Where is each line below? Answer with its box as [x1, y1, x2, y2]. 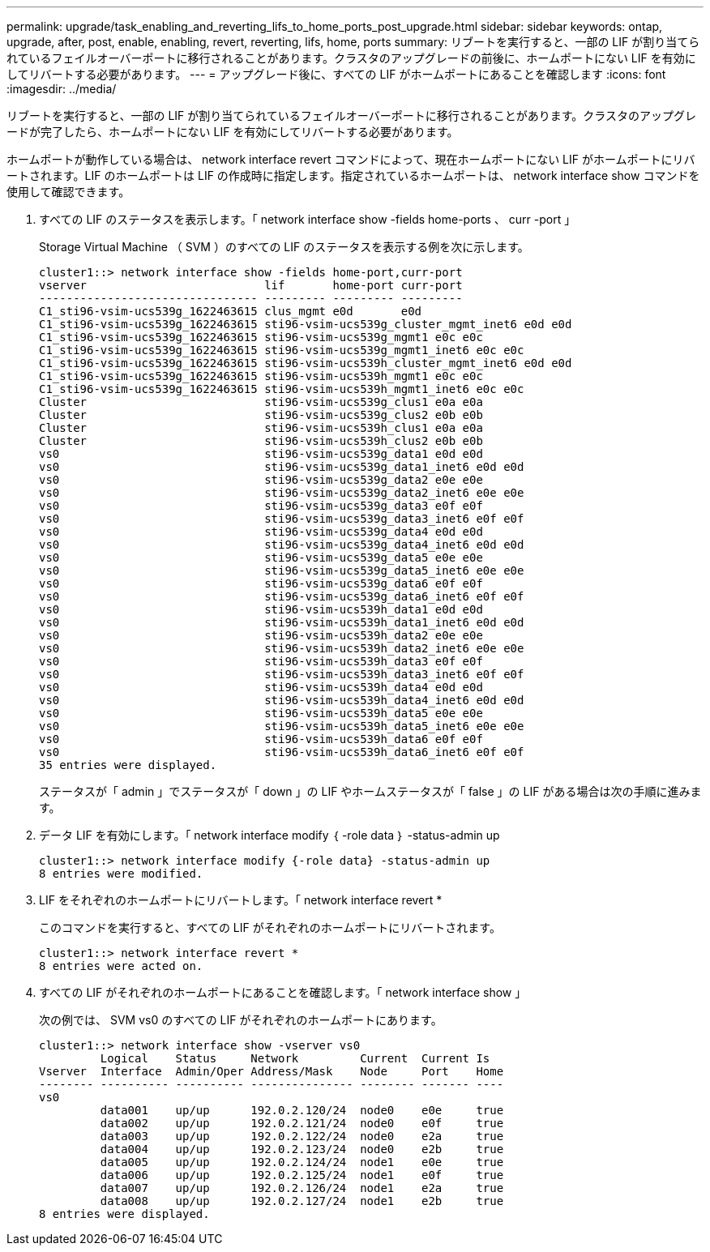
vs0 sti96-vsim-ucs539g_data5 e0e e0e [39, 551, 483, 564]
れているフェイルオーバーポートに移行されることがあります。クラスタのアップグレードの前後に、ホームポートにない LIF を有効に [6, 51, 696, 65]
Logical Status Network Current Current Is [100, 1052, 490, 1065]
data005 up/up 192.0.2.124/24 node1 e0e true [100, 1156, 504, 1169]
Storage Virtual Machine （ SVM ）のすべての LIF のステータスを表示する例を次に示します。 [39, 240, 529, 254]
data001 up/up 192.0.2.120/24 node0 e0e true [100, 1104, 504, 1117]
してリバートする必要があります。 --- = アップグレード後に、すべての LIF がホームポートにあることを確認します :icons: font [6, 67, 666, 81]
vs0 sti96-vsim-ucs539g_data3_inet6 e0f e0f [39, 512, 524, 525]
